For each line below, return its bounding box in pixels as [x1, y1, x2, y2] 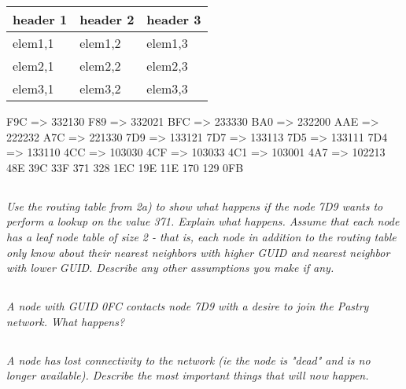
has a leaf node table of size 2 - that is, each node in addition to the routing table [6, 228, 397, 244]
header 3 [146, 10, 201, 28]
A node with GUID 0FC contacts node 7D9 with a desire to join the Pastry [6, 298, 369, 314]
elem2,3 [146, 57, 188, 75]
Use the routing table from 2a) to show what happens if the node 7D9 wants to [6, 197, 383, 214]
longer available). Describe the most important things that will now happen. [6, 367, 369, 383]
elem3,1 [13, 79, 54, 97]
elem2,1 [13, 57, 54, 75]
